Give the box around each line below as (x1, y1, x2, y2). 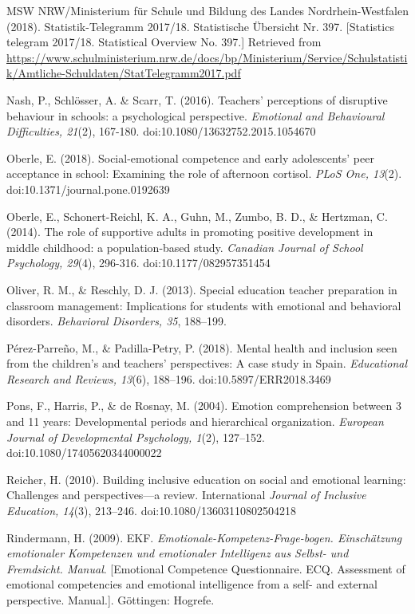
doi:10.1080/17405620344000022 (6, 444, 162, 461)
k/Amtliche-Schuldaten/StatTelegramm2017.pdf (6, 65, 241, 81)
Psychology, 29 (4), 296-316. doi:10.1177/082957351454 (6, 254, 271, 271)
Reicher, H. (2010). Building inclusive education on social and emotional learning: (6, 470, 406, 487)
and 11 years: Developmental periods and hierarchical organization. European (6, 413, 384, 430)
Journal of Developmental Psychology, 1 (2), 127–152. (6, 428, 265, 445)
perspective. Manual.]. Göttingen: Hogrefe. (6, 592, 215, 608)
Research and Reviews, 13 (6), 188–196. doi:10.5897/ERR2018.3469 (6, 370, 331, 387)
